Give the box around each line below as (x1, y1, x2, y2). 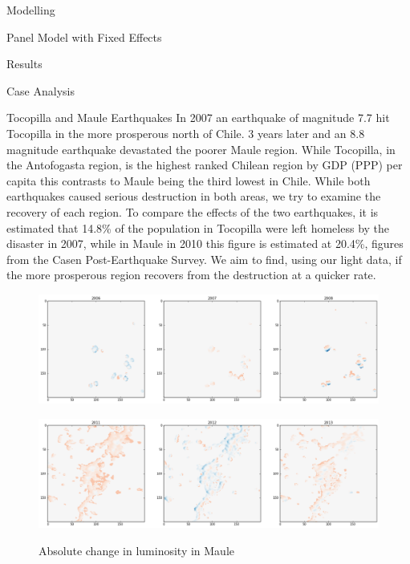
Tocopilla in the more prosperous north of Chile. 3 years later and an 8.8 (6, 124, 365, 141)
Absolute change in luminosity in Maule (39, 542, 235, 558)
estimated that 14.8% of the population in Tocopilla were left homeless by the (6, 219, 390, 236)
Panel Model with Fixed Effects (6, 28, 162, 45)
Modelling (6, 2, 55, 18)
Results (6, 55, 43, 72)
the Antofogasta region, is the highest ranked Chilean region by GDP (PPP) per (6, 156, 403, 173)
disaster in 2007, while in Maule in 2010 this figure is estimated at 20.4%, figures (6, 235, 404, 252)
